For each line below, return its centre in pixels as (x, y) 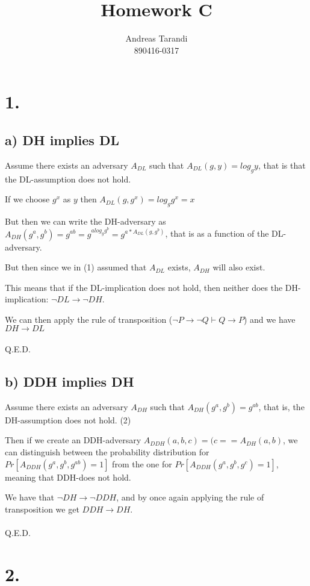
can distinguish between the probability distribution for (107, 452)
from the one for (142, 463)
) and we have (269, 319)
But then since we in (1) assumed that (76, 267)
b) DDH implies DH (70, 382)
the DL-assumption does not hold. (68, 179)
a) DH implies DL (62, 139)
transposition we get (42, 509)
